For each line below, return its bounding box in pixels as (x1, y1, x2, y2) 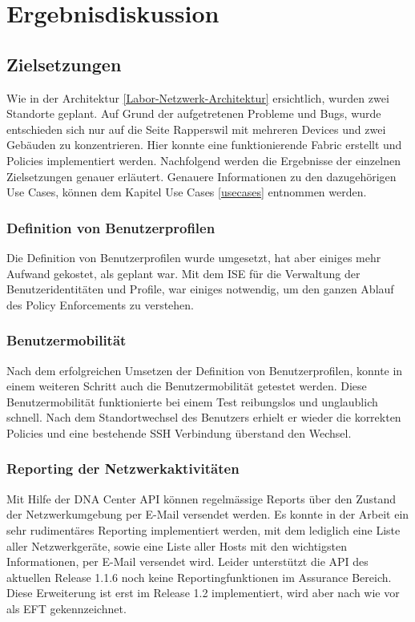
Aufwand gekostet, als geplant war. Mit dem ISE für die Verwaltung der (6, 265, 361, 281)
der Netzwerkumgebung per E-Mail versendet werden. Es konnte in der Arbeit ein (6, 506, 409, 523)
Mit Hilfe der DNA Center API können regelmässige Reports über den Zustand (6, 490, 397, 507)
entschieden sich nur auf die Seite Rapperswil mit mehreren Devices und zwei (6, 120, 386, 137)
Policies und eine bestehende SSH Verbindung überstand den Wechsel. (6, 424, 352, 441)
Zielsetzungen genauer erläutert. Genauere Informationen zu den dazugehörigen (6, 168, 397, 184)
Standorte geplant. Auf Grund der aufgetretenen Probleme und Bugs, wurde (6, 105, 381, 122)
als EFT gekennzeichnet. (6, 600, 127, 616)
